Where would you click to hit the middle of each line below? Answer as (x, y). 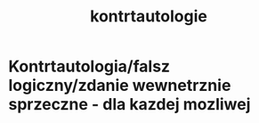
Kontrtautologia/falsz (89, 66)
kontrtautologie (149, 16)
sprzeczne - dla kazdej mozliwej (129, 105)
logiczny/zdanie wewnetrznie (120, 86)
